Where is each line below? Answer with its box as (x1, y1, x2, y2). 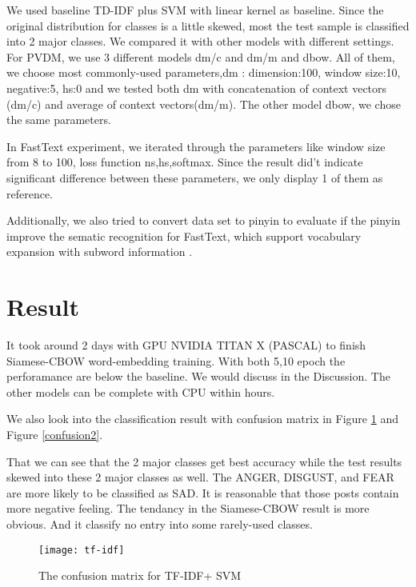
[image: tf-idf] (38, 544, 125, 556)
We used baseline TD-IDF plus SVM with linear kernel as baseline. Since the (6, 2, 384, 18)
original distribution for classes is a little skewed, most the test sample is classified (6, 17, 410, 34)
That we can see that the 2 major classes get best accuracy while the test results (6, 453, 402, 469)
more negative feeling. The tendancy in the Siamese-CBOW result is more (6, 500, 370, 517)
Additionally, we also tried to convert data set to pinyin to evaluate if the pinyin (6, 212, 401, 229)
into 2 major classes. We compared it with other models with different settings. (6, 33, 394, 50)
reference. (6, 185, 54, 202)
